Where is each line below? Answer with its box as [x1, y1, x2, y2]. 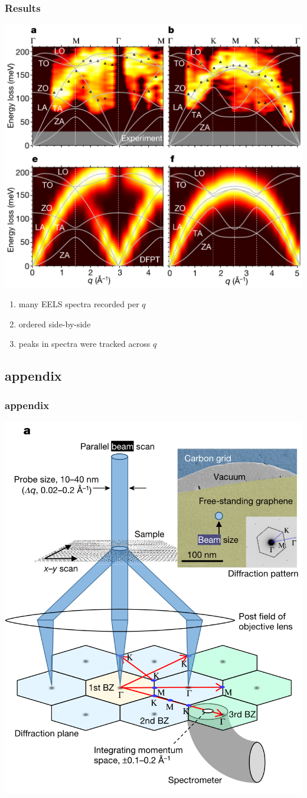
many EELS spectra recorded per [18, 298, 139, 310]
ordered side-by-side [18, 317, 91, 330]
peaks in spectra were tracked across [18, 337, 151, 350]
